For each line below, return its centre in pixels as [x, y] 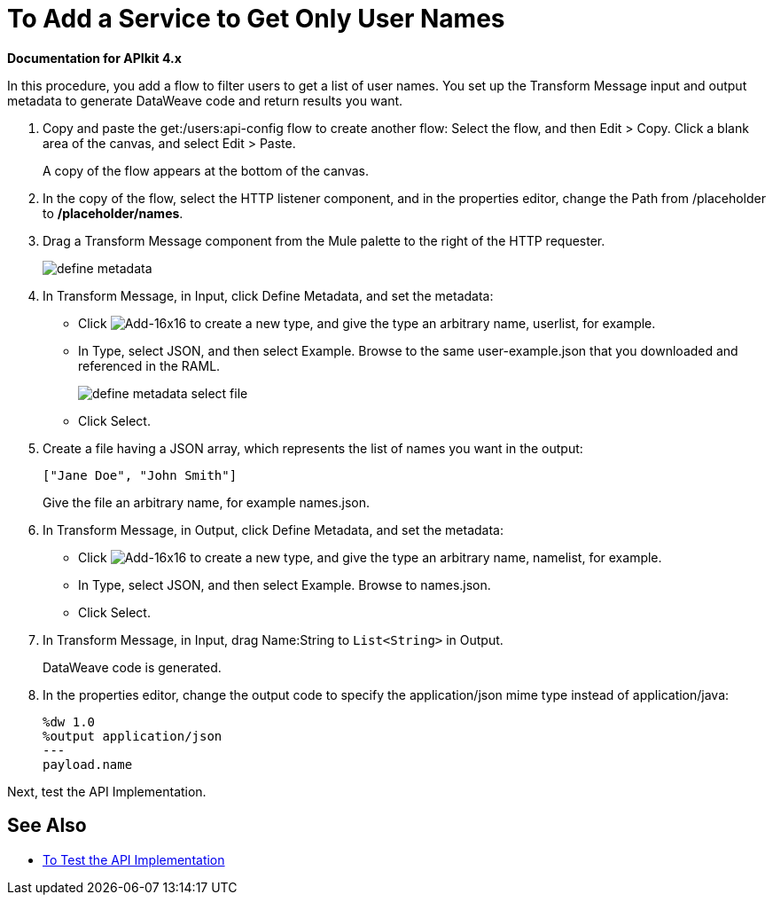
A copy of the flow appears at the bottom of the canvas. [206, 170]
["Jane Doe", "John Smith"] [140, 475]
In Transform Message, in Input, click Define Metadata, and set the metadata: [268, 295]
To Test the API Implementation [134, 859]
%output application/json [133, 736]
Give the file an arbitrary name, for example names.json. [206, 502]
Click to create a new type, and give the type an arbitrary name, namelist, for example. [370, 557]
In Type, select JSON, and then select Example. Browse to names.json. [285, 584]
